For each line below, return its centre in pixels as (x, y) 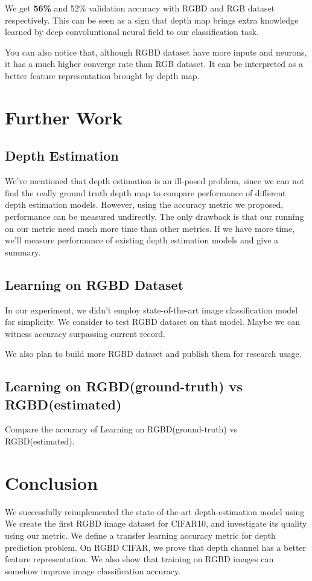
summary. (23, 252)
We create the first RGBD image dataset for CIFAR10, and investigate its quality (156, 523)
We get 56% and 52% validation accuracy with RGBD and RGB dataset (140, 8)
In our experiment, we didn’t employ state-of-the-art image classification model (151, 310)
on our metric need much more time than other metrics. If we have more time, (150, 228)
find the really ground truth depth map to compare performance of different (145, 192)
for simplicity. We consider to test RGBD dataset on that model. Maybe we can (153, 322)
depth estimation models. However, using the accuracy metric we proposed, (144, 204)
